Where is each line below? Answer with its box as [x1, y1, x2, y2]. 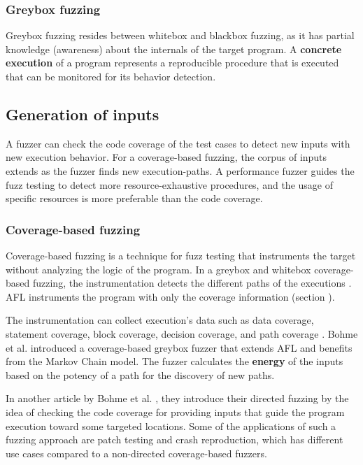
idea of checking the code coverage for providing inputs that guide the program [6, 404, 345, 419]
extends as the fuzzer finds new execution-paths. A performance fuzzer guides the [6, 163, 355, 178]
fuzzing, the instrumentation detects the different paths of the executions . [32, 276, 352, 290]
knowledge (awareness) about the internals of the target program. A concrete [6, 41, 342, 56]
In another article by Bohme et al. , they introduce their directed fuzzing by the [6, 391, 349, 406]
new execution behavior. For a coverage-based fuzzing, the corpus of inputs [6, 150, 327, 164]
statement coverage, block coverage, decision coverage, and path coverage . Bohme [6, 326, 358, 341]
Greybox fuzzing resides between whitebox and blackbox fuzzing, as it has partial [6, 28, 355, 43]
